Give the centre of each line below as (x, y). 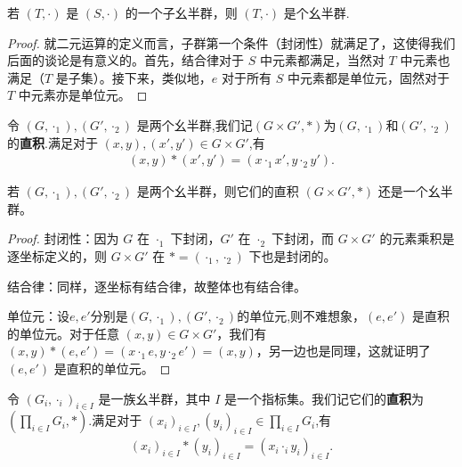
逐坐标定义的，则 (57, 255)
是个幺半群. (316, 12)
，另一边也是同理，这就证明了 (343, 351)
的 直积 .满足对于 (53, 142)
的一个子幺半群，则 (181, 12)
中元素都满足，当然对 (322, 60)
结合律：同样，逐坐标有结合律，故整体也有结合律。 (157, 286)
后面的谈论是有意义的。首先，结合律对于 (126, 60)
